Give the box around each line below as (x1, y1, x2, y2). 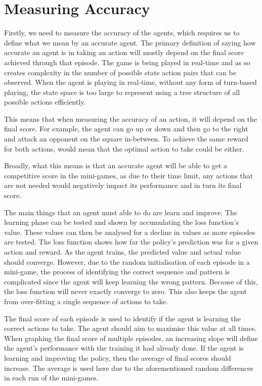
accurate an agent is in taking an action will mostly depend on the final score (4, 47, 244, 58)
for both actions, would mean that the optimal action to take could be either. (4, 143, 244, 154)
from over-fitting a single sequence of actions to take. (4, 296, 168, 306)
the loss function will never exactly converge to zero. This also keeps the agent (4, 286, 247, 297)
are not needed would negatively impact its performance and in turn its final (4, 180, 242, 190)
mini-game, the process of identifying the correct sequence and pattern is (4, 266, 230, 277)
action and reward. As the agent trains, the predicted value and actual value (4, 247, 241, 257)
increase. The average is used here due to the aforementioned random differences (4, 362, 253, 373)
